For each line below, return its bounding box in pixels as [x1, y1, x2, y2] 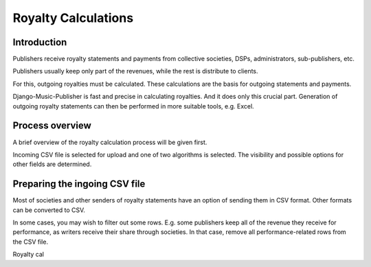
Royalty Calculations [12, 10, 134, 25]
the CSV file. [12, 237, 48, 246]
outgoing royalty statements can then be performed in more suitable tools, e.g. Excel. [12, 102, 254, 110]
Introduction [12, 36, 67, 48]
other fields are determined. [12, 160, 92, 168]
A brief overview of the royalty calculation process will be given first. [12, 138, 207, 146]
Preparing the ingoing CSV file [12, 178, 146, 190]
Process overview [12, 120, 92, 132]
